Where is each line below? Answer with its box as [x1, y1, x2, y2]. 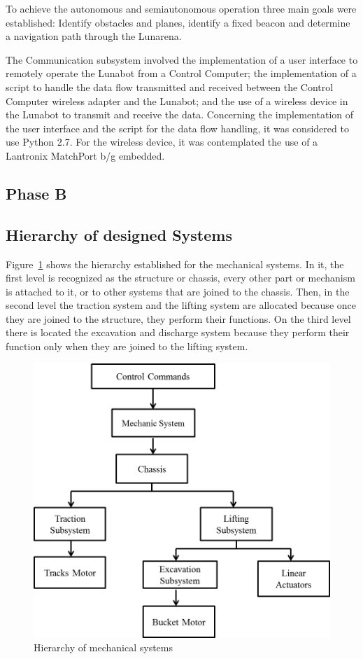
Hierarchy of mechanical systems [34, 640, 173, 655]
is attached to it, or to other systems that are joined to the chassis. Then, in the [6, 284, 350, 298]
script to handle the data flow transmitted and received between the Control [6, 79, 334, 94]
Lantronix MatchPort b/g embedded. [6, 148, 165, 162]
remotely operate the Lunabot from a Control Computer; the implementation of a [6, 66, 357, 81]
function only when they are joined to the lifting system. [6, 339, 248, 354]
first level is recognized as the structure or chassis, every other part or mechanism [6, 270, 355, 285]
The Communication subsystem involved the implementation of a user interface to [6, 52, 358, 67]
